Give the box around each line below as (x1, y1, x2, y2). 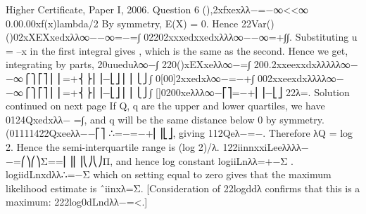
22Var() (241, 15, 274, 30)
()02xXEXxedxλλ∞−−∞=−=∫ (6, 29, 141, 44)
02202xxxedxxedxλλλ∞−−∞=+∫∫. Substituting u (144, 29, 358, 44)
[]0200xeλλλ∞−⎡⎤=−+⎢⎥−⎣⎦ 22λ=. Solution (156, 84, 350, 99)
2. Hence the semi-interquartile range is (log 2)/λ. (6, 139, 220, 154)
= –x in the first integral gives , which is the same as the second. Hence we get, (6, 43, 348, 58)
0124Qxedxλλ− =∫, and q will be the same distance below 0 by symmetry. (6, 112, 324, 126)
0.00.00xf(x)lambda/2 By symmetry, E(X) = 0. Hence (6, 15, 239, 30)
